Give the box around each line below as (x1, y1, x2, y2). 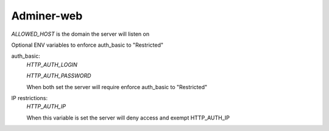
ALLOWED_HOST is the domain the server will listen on (11, 30, 149, 38)
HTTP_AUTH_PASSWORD (26, 72, 91, 79)
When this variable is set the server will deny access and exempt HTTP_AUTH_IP (26, 114, 230, 121)
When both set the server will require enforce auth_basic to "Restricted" (26, 83, 207, 90)
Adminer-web (11, 9, 83, 22)
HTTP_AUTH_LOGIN (26, 61, 77, 68)
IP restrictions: (11, 94, 48, 101)
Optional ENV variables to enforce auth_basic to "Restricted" (11, 41, 164, 49)
